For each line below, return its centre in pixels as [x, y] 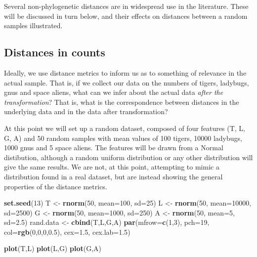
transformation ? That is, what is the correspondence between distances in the [122, 102]
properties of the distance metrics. [56, 186]
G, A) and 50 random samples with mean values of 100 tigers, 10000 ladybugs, [123, 138]
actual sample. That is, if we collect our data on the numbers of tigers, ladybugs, [127, 82]
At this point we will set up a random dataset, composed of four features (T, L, [125, 128]
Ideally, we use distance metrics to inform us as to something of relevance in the [125, 72]
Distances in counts [55, 52]
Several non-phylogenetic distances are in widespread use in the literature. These [126, 6]
